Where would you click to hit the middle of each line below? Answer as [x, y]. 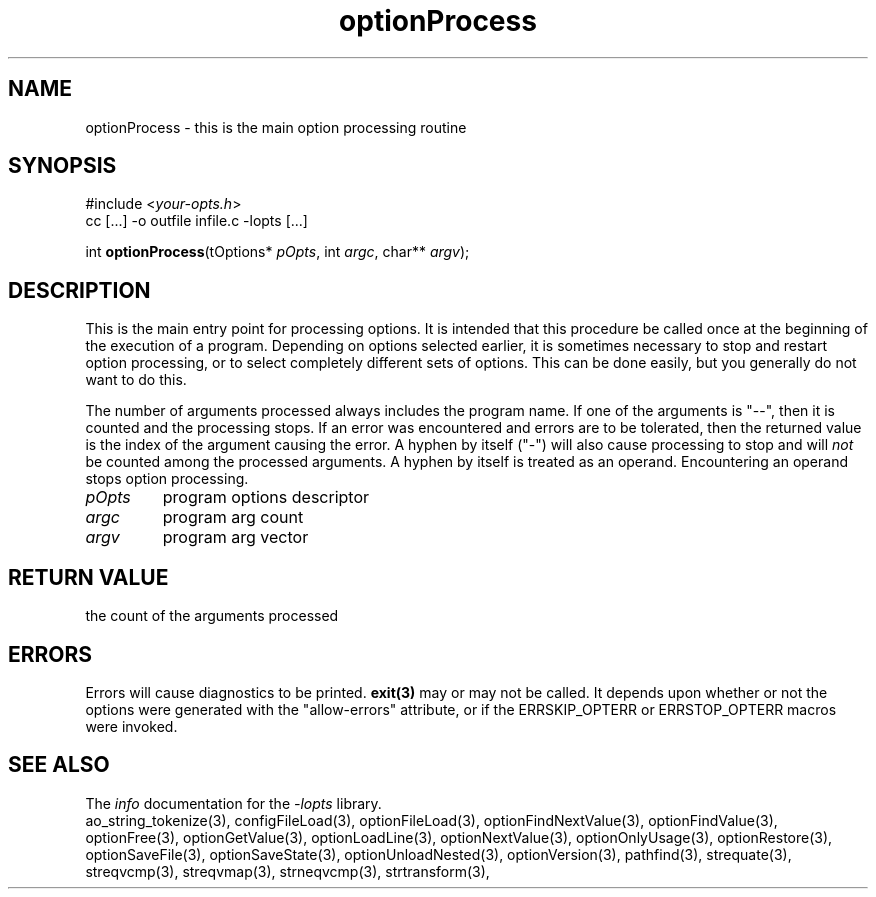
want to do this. [136, 380]
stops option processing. [167, 479]
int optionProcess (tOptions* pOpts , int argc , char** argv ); [277, 252]
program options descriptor [266, 497]
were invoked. [131, 726]
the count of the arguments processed [212, 616]
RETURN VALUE [88, 577]
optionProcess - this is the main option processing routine [276, 127]
